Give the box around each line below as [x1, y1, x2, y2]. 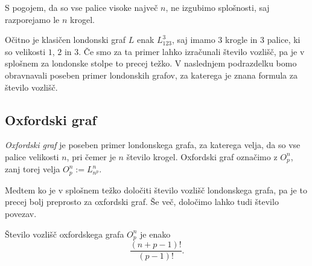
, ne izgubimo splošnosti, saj [165, 1, 270, 13]
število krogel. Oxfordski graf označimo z [126, 150, 278, 163]
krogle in [225, 33, 258, 46]
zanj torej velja [5, 163, 60, 175]
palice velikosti [5, 150, 59, 163]
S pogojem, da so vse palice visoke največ [5, 1, 158, 13]
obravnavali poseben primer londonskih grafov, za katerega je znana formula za [5, 68, 298, 81]
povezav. [5, 207, 37, 220]
